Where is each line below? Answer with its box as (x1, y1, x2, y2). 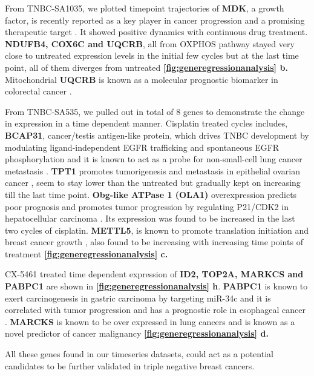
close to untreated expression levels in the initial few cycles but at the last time (5, 49, 299, 62)
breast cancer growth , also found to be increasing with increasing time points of (5, 236, 303, 248)
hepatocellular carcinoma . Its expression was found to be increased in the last (5, 212, 295, 225)
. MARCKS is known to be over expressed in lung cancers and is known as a (5, 315, 295, 328)
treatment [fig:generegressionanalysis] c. (5, 247, 168, 260)
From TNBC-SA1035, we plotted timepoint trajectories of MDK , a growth (5, 2, 284, 14)
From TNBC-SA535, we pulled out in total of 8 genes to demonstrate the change (5, 105, 305, 117)
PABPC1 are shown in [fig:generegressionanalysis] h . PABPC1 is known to (5, 280, 308, 292)
